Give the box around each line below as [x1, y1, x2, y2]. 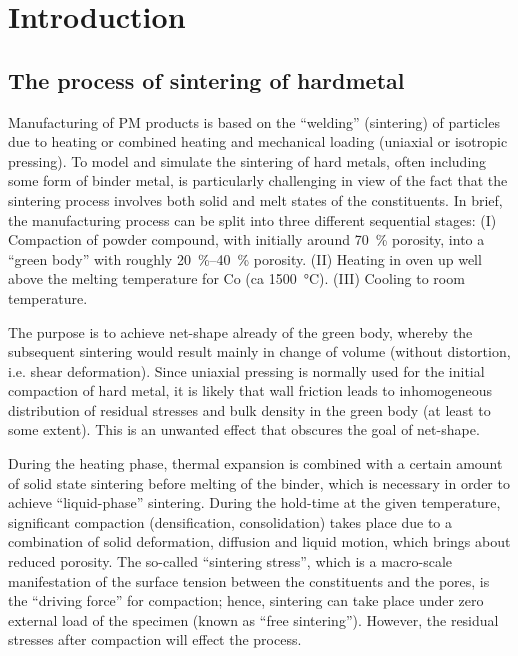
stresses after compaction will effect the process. [8, 629, 302, 650]
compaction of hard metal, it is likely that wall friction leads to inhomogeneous [8, 380, 493, 401]
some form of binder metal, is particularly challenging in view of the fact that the [8, 170, 508, 191]
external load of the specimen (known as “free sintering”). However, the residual [8, 609, 499, 630]
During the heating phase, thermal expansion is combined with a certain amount [8, 453, 503, 474]
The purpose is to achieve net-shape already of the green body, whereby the [8, 321, 473, 342]
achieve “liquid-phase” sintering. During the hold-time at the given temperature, [8, 492, 501, 513]
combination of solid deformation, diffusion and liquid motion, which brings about [8, 531, 511, 552]
